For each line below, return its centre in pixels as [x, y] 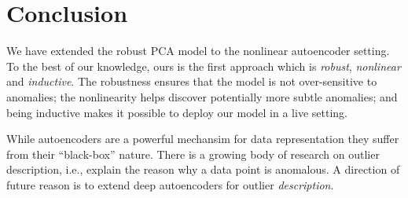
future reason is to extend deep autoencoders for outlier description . [170, 184]
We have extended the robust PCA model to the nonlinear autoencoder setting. [198, 51]
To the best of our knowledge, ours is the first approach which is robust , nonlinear [204, 66]
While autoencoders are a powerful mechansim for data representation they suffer [203, 139]
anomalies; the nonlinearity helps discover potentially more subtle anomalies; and [202, 96]
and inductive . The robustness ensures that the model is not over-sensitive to [192, 81]
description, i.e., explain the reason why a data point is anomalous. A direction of [203, 169]
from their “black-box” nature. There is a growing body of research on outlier [193, 154]
